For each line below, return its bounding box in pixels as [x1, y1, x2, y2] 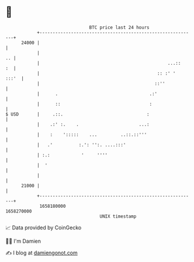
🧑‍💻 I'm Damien [5, 237, 41, 244]
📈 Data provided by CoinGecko [5, 224, 82, 231]
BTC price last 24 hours [89, 25, 150, 30]
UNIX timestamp [99, 213, 137, 219]
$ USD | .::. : [5, 111, 150, 117]
